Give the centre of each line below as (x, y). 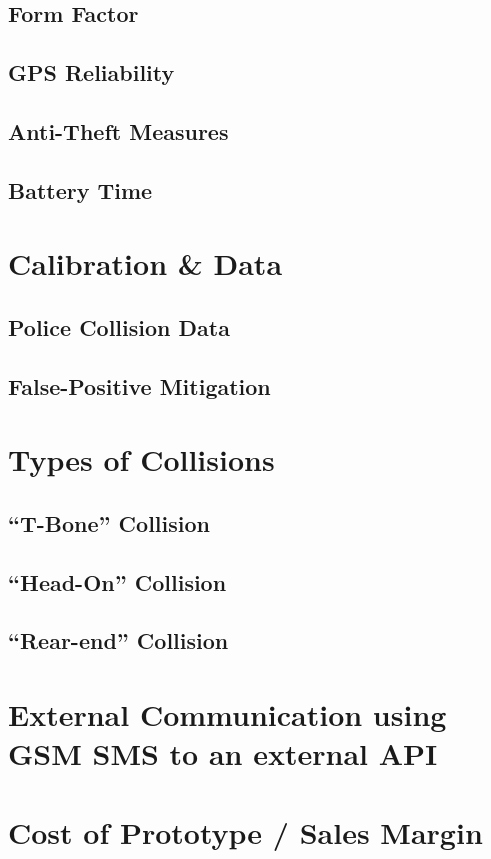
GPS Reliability (91, 72)
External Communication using (227, 713)
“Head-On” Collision (117, 581)
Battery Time (80, 189)
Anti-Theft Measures (118, 130)
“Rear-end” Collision (118, 640)
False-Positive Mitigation (139, 385)
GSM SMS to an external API (223, 753)
